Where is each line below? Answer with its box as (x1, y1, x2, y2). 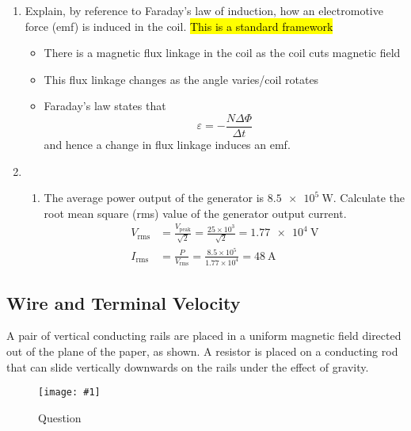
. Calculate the (333, 189, 405, 206)
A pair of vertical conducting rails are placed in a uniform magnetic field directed (6, 327, 401, 344)
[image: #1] (38, 387, 101, 399)
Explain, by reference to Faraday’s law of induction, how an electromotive (25, 2, 383, 18)
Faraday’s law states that (44, 97, 166, 114)
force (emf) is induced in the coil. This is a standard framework (25, 17, 333, 34)
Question (38, 409, 82, 425)
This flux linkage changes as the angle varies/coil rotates (44, 71, 319, 87)
